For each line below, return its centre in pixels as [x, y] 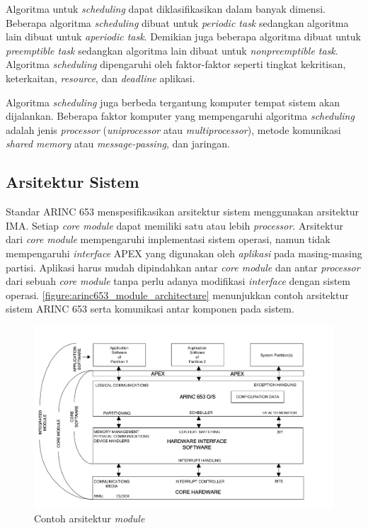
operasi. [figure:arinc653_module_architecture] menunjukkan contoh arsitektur [177, 294]
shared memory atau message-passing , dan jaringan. [118, 144]
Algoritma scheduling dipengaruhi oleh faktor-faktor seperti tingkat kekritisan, [176, 64]
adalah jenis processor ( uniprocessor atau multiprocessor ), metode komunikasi [173, 129]
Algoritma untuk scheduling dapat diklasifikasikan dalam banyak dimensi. [166, 9]
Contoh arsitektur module [90, 518]
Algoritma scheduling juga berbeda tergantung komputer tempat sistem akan [173, 102]
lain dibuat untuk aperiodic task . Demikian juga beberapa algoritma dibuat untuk [183, 36]
